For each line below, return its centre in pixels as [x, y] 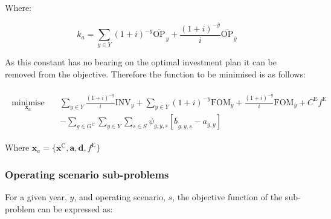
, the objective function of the [227, 197]
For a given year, [36, 197]
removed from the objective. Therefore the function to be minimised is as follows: [155, 74]
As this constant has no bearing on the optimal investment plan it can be [141, 62]
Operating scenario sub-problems [87, 174]
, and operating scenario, [120, 197]
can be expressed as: [75, 208]
